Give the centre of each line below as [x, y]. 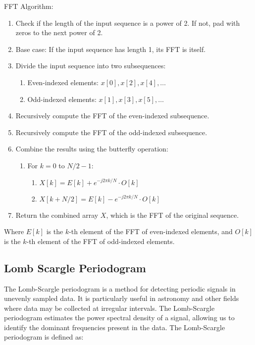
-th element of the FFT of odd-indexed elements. [101, 241]
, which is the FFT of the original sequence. [173, 215]
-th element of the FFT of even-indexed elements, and [151, 231]
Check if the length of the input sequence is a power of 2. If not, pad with [128, 23]
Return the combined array [57, 215]
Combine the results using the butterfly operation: [92, 149]
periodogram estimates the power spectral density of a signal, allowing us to [119, 318]
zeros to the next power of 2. [59, 32]
